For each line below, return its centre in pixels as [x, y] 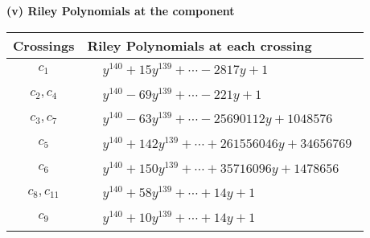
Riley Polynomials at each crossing [199, 45]
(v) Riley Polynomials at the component [121, 10]
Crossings [44, 45]
